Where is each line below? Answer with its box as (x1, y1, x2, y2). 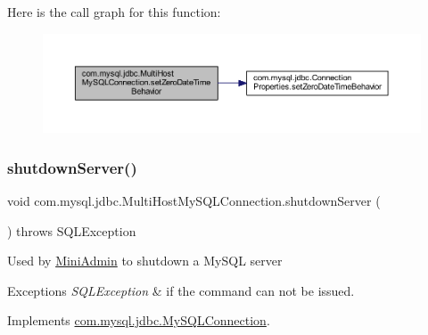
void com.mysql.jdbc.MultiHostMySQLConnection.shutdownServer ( (7, 191, 381, 209)
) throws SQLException (7, 221, 136, 240)
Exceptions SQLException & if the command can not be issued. (7, 281, 355, 299)
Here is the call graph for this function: (7, 3, 221, 20)
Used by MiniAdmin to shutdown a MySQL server (7, 251, 283, 270)
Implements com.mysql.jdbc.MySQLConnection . (7, 311, 270, 330)
